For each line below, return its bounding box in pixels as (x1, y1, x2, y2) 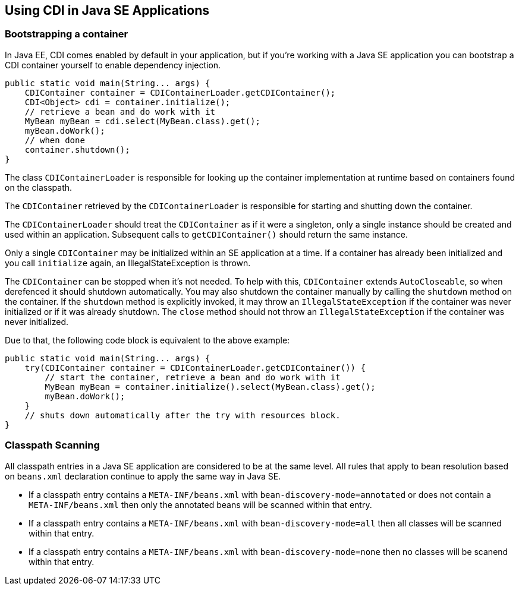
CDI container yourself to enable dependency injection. (5, 59, 221, 70)
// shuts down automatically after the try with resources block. (24, 410, 341, 420)
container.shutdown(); (24, 144, 130, 154)
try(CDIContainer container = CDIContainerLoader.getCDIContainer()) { (24, 362, 366, 373)
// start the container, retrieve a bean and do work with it (45, 372, 341, 382)
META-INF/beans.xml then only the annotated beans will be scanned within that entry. (29, 499, 372, 510)
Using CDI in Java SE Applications (5, 3, 209, 18)
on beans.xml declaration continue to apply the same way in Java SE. (5, 471, 281, 481)
